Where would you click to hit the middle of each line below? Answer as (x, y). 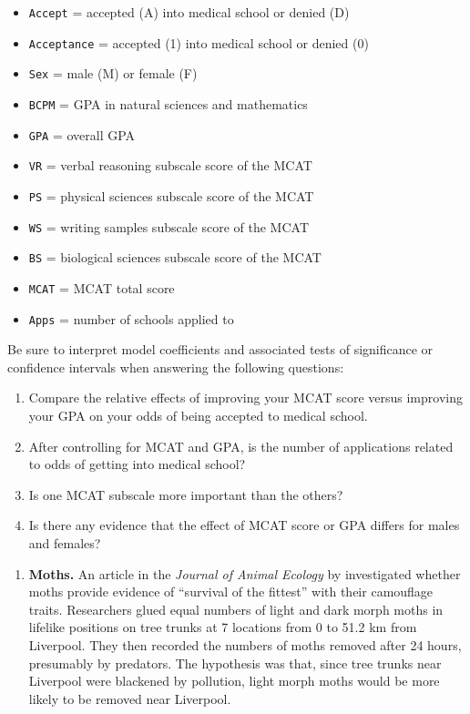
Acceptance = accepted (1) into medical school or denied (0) (199, 42)
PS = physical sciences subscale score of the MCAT (171, 195)
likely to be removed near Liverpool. (130, 698)
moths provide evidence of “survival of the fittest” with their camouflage (231, 592)
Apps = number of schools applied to (131, 318)
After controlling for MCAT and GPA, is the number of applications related (241, 446)
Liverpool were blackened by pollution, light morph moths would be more (234, 681)
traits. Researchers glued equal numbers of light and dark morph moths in (236, 609)
